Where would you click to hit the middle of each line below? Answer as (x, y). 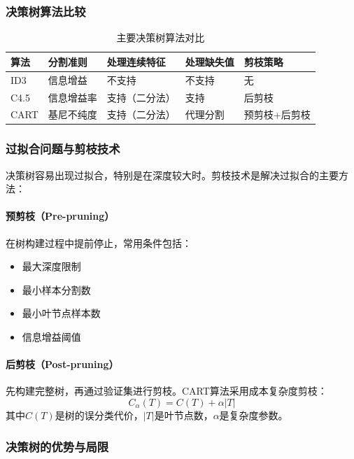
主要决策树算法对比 (161, 37)
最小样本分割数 (56, 289)
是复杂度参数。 (254, 415)
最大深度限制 (51, 266)
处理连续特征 (136, 61)
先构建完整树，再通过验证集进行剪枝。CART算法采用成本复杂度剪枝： (167, 391)
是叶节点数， (184, 415)
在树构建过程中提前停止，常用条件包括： (99, 242)
